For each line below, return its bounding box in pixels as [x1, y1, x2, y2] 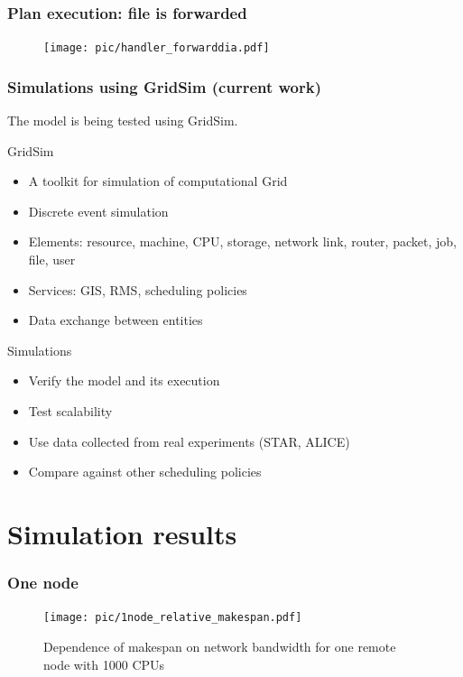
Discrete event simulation [28, 201, 169, 220]
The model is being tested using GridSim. [7, 111, 238, 130]
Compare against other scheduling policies [28, 462, 262, 481]
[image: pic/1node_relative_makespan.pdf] [43, 611, 302, 625]
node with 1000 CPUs [43, 654, 165, 673]
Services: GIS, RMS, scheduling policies [28, 280, 247, 299]
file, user [28, 250, 76, 269]
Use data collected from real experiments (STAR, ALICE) [28, 431, 350, 450]
